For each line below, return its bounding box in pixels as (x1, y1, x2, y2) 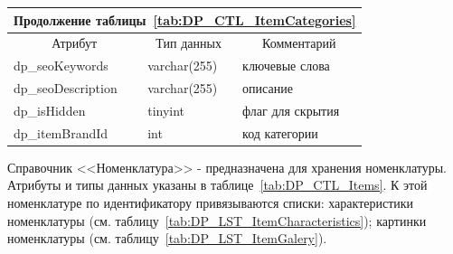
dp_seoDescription (14, 79, 118, 98)
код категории (242, 123, 318, 142)
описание (242, 79, 293, 98)
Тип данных (156, 33, 222, 52)
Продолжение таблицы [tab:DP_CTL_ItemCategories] (14, 10, 356, 29)
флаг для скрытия (242, 100, 340, 119)
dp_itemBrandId (14, 123, 109, 142)
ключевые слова (242, 56, 330, 75)
